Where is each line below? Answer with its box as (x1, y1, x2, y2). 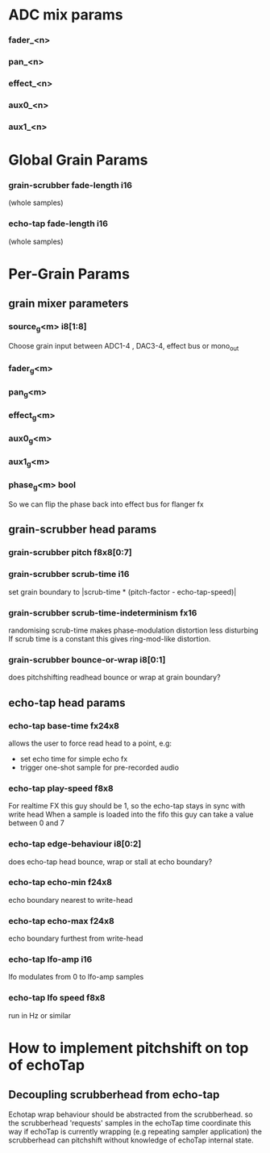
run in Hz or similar (8, 1010, 71, 1020)
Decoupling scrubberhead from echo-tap (8, 1088, 220, 1102)
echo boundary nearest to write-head (8, 895, 133, 904)
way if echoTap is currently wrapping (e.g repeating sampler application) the (8, 1126, 262, 1136)
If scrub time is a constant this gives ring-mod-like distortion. (8, 633, 211, 643)
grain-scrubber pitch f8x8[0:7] (8, 547, 132, 558)
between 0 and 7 (8, 818, 64, 828)
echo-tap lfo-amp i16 (8, 954, 93, 965)
